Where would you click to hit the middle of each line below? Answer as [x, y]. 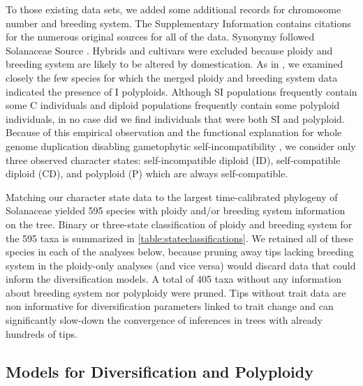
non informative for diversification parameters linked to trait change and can [170, 306]
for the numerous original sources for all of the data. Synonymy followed [160, 37]
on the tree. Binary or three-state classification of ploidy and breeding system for [179, 224]
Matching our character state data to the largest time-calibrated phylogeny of [172, 196]
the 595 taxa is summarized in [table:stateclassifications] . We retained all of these [179, 238]
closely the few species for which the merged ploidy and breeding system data [172, 77]
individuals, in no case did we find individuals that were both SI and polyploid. [175, 118]
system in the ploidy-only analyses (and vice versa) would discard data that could [181, 265]
